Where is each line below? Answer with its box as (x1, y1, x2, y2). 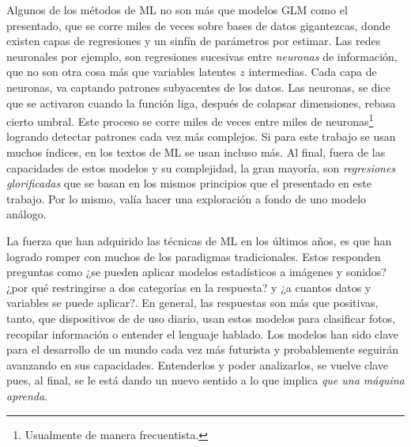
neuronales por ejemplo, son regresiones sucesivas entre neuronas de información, (6, 47, 398, 64)
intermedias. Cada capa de (248, 63, 377, 80)
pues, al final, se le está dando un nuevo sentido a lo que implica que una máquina (6, 372, 405, 388)
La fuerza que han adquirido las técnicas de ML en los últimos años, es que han (6, 232, 392, 248)
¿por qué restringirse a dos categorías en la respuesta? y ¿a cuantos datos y (6, 278, 371, 295)
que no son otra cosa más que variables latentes (6, 63, 236, 80)
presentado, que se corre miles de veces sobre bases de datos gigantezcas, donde (6, 17, 390, 33)
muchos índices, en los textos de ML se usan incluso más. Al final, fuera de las (6, 144, 386, 160)
